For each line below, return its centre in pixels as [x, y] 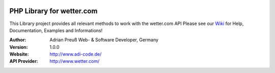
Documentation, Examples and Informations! [56, 30]
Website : [19, 54]
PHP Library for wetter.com [53, 11]
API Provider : [24, 61]
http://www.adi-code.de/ [76, 54]
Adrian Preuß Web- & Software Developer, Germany [104, 40]
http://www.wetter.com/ [75, 61]
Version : [19, 47]
